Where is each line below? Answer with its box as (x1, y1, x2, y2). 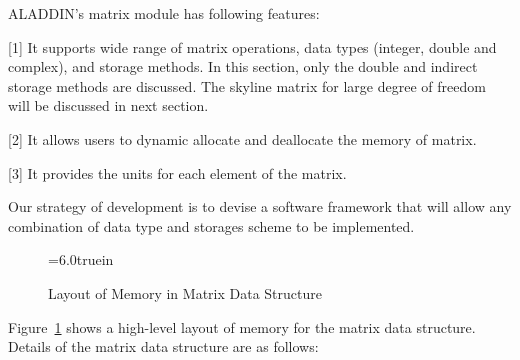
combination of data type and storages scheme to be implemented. (8, 215, 415, 236)
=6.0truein (48, 249, 114, 270)
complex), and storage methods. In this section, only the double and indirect (8, 56, 478, 77)
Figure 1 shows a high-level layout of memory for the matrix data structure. (8, 316, 476, 337)
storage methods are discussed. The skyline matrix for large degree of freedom (8, 75, 486, 96)
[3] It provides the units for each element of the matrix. (8, 162, 347, 183)
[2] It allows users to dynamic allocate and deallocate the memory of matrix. (8, 128, 477, 149)
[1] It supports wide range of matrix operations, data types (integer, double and (8, 36, 497, 57)
